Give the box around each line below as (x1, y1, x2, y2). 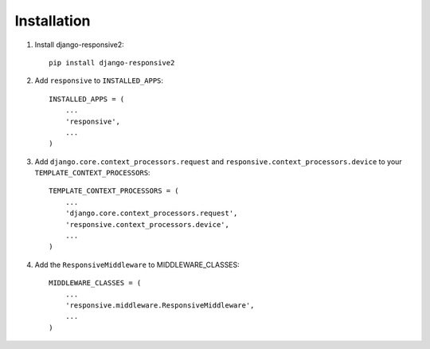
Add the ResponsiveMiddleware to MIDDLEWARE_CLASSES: (34, 260, 240, 269)
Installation (14, 12, 91, 29)
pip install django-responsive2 (49, 58, 175, 67)
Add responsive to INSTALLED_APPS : (34, 76, 163, 85)
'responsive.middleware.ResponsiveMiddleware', (64, 300, 255, 310)
